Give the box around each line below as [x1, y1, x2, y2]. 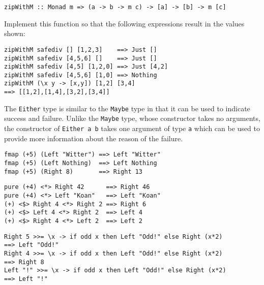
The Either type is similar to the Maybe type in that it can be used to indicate [4, 103, 250, 113]
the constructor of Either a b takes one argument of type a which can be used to [4, 123, 260, 134]
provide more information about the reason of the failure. [4, 133, 183, 143]
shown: [4, 28, 25, 39]
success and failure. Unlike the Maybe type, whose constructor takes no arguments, [4, 113, 260, 123]
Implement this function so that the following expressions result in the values [4, 18, 245, 28]
